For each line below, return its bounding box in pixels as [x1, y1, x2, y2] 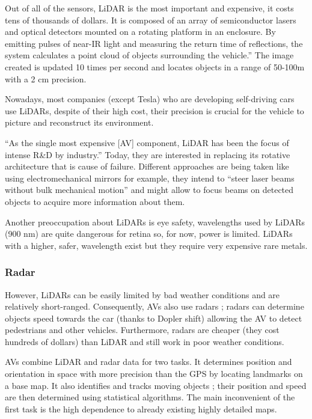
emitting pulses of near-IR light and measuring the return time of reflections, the [5, 37, 303, 49]
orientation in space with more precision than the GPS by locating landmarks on [5, 367, 303, 380]
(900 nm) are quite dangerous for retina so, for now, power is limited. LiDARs [5, 227, 293, 240]
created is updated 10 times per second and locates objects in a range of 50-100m [5, 60, 305, 73]
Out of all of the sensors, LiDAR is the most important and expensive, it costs [5, 2, 294, 14]
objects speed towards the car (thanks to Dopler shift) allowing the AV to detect [5, 311, 302, 324]
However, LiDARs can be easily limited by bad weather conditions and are [5, 288, 280, 301]
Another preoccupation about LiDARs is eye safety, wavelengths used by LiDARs [5, 215, 305, 228]
